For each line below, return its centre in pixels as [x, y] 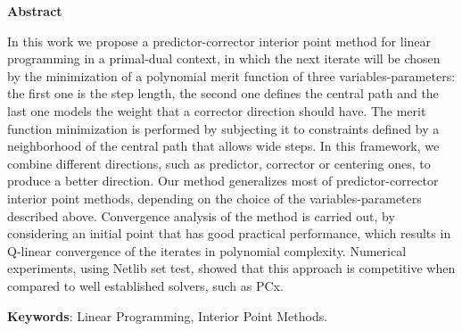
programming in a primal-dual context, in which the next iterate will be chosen [224, 58]
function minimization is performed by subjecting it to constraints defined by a [223, 128]
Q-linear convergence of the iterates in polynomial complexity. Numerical [207, 250]
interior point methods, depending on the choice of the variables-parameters [214, 198]
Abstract [35, 11]
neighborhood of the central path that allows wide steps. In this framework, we [223, 146]
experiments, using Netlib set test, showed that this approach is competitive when [231, 268]
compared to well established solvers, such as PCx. [145, 285]
